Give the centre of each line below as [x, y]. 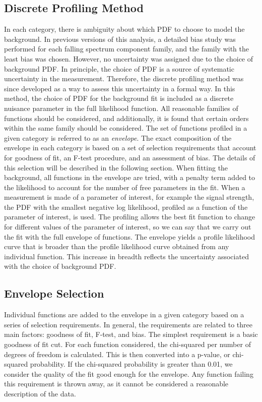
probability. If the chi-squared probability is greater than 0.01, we [131, 364]
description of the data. [40, 393]
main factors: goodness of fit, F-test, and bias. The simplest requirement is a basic [131, 334]
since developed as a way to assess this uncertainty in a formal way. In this [120, 88]
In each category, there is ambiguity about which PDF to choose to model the [124, 29]
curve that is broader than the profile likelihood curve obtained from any [117, 246]
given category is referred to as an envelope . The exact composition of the [118, 137]
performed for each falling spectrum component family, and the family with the [126, 49]
